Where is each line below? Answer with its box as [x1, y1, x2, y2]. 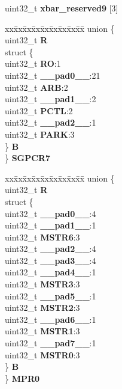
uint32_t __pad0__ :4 [5, 207, 96, 219]
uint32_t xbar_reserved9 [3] [5, 2, 118, 14]
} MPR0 [5, 372, 40, 384]
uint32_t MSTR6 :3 [5, 230, 80, 243]
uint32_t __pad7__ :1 [5, 337, 96, 349]
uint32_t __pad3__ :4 [5, 254, 96, 266]
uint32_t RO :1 [5, 57, 61, 70]
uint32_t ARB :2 [5, 81, 68, 93]
